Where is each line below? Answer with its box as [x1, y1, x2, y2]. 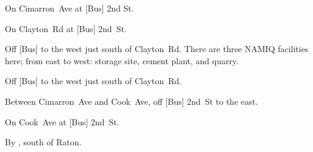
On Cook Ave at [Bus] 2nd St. [5, 115, 119, 128]
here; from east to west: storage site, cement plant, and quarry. [5, 54, 239, 67]
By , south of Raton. [5, 136, 82, 148]
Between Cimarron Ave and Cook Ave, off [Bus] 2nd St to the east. [5, 94, 258, 107]
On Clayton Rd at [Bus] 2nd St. [5, 22, 127, 35]
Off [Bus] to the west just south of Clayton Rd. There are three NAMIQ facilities [5, 42, 309, 55]
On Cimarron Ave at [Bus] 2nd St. [5, 2, 134, 14]
